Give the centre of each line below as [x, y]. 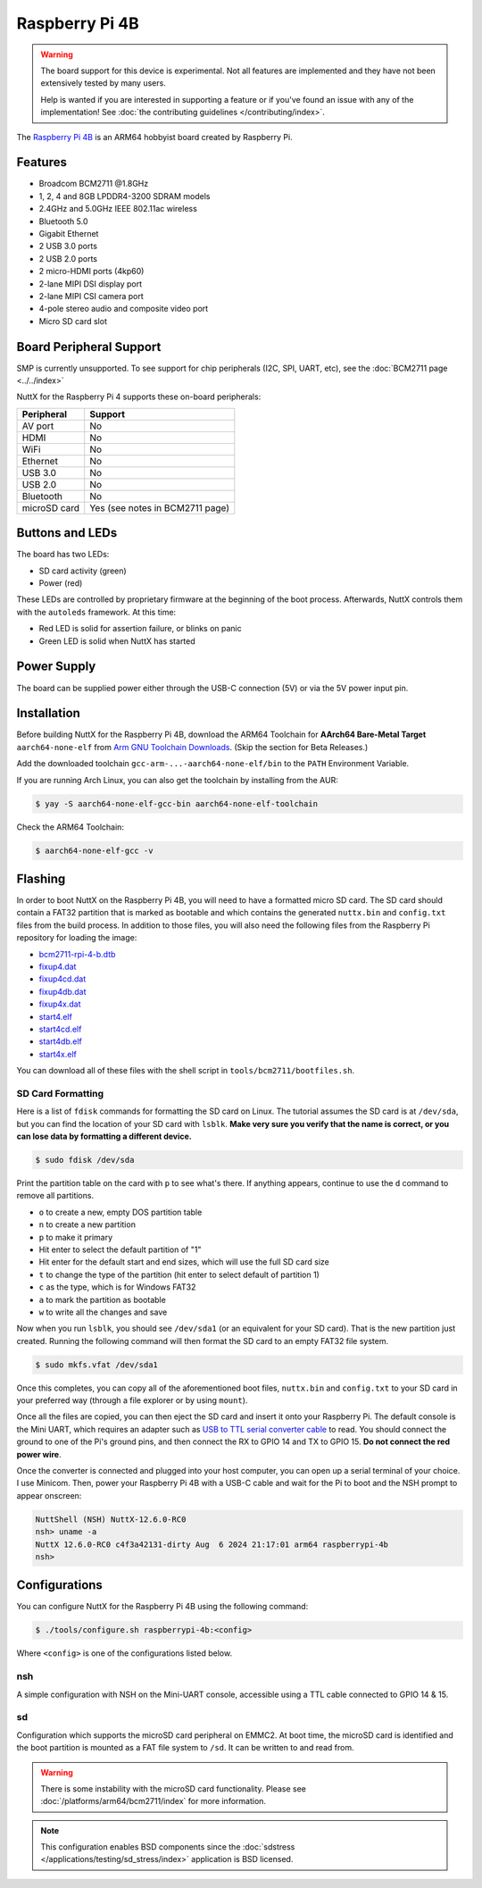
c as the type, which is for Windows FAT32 [117, 1287]
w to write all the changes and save [103, 1312]
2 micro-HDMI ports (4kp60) [91, 272]
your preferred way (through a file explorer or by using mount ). [132, 1400]
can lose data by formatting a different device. [104, 1136]
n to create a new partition [87, 1224]
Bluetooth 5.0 [63, 221]
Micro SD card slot [73, 321]
